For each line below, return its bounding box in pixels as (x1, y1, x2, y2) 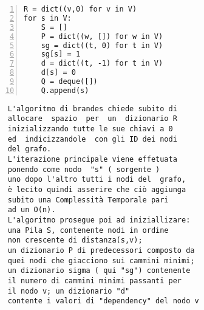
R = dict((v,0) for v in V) (24, 5, 137, 13)
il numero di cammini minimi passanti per (7, 276, 182, 285)
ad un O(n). (7, 205, 56, 215)
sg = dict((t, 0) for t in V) (41, 41, 163, 50)
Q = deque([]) (41, 77, 98, 86)
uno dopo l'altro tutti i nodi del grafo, (7, 175, 186, 184)
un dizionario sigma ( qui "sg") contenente (7, 266, 191, 275)
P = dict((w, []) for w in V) (41, 32, 163, 41)
